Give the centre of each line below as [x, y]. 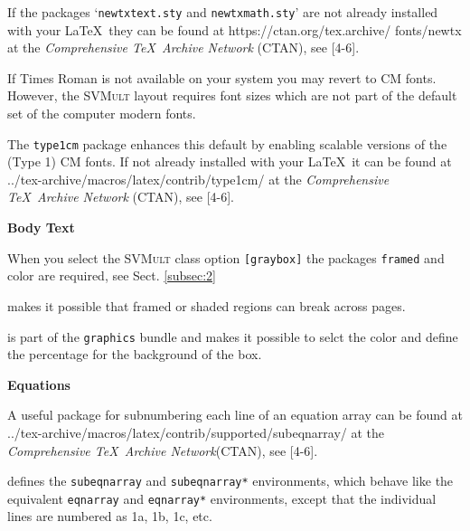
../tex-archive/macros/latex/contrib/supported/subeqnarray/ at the [196, 432]
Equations [39, 384]
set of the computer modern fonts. [102, 114]
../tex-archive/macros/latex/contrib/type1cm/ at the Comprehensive [198, 179]
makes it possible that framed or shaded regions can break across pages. [207, 305]
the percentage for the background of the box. [135, 354]
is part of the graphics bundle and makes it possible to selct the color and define [233, 336]
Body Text [41, 228]
